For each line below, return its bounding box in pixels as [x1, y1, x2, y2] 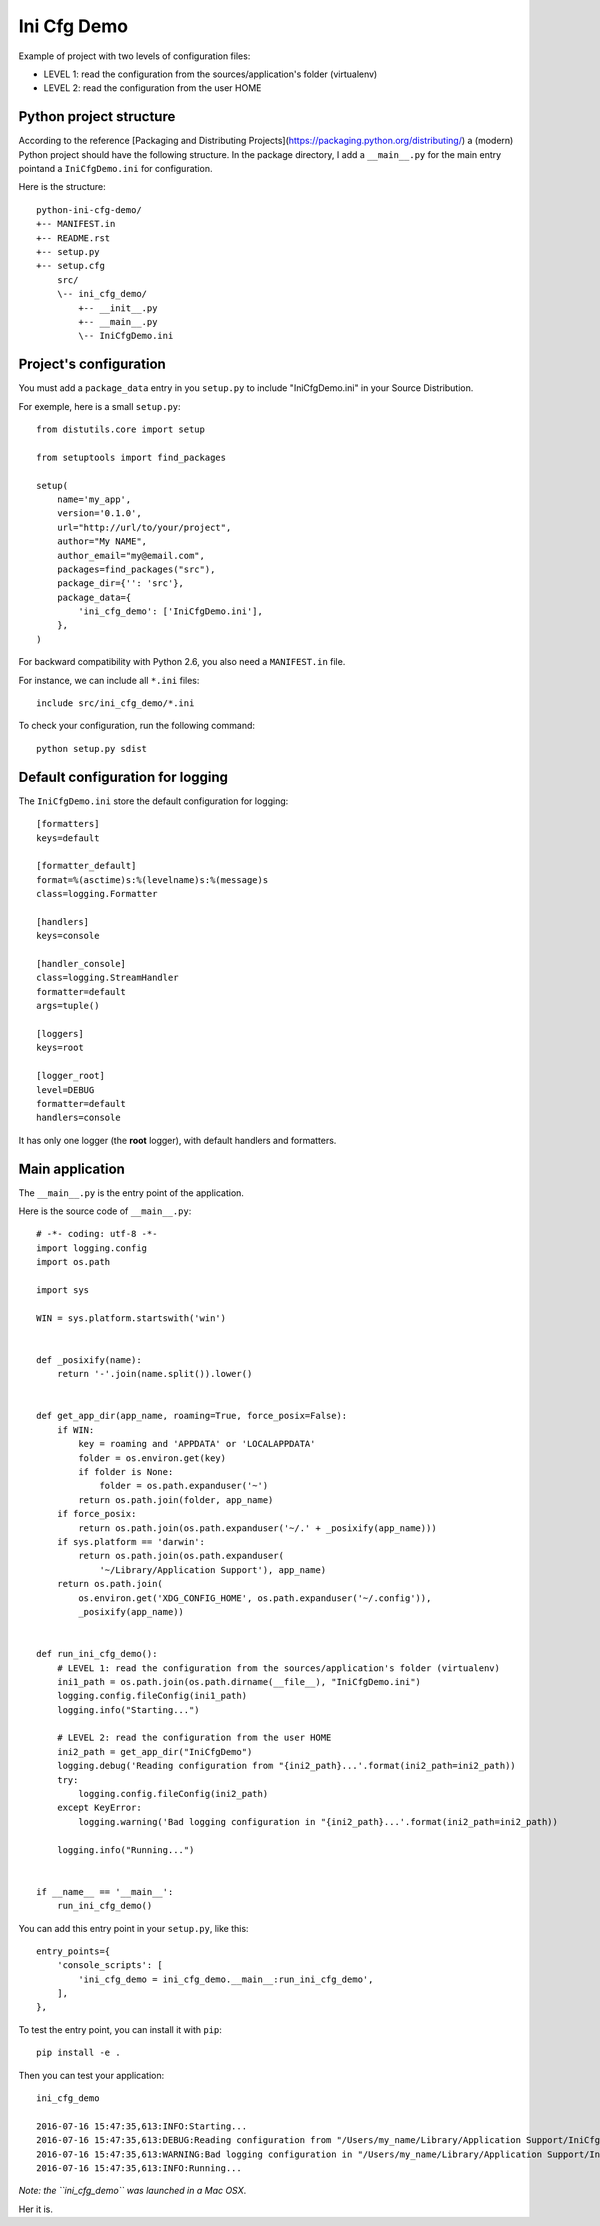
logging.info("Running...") [56, 1844, 195, 1855]
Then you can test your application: [18, 2069, 165, 2081]
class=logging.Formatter [36, 888, 158, 900]
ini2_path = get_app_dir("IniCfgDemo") [56, 1746, 253, 1757]
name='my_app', [56, 493, 132, 505]
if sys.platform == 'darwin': [56, 1536, 205, 1547]
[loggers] [36, 1028, 84, 1039]
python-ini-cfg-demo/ [36, 204, 142, 215]
